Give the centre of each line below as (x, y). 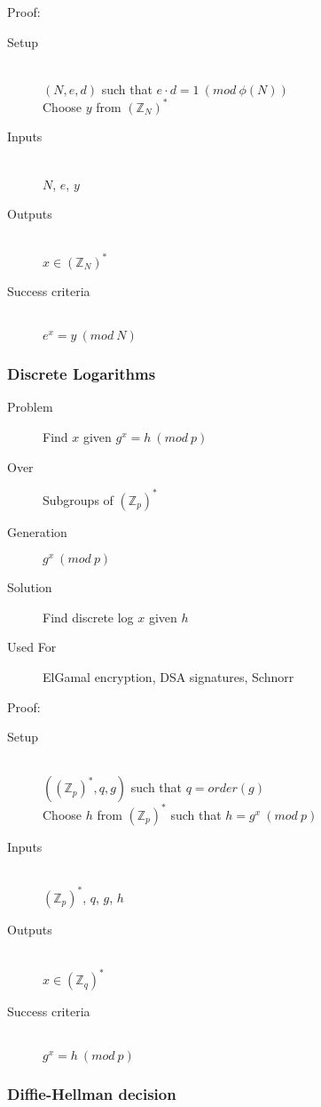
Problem (30, 407)
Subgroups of (78, 499)
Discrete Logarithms (82, 374)
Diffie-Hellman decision (92, 1094)
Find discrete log (88, 617)
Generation (37, 531)
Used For (32, 647)
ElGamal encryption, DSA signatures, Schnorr (168, 677)
